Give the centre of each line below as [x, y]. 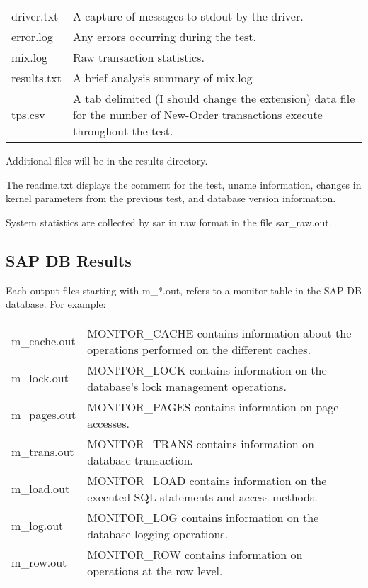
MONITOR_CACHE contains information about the [219, 333]
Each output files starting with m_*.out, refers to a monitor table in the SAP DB [184, 290]
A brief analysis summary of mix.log [162, 78]
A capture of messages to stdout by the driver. [188, 16]
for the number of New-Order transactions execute [197, 115]
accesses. [108, 423]
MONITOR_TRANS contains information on [201, 443]
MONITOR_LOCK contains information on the [207, 370]
